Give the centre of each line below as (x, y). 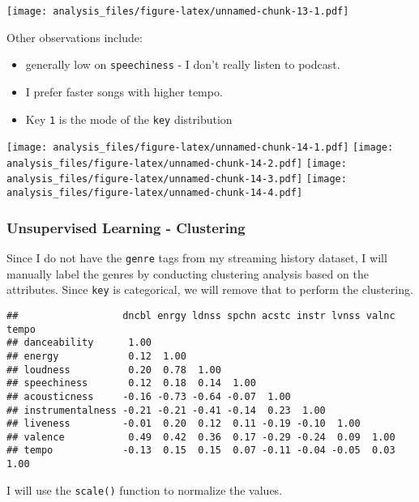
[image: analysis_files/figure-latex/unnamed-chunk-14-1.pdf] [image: (200, 148)
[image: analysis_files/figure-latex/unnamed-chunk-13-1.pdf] (178, 11)
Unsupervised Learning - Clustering (126, 227)
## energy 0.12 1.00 (96, 356)
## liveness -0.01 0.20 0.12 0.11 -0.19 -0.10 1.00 (184, 424)
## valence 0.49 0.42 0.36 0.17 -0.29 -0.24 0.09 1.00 (201, 437)
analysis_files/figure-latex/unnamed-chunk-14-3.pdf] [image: (177, 179)
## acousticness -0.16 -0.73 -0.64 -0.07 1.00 (149, 396)
